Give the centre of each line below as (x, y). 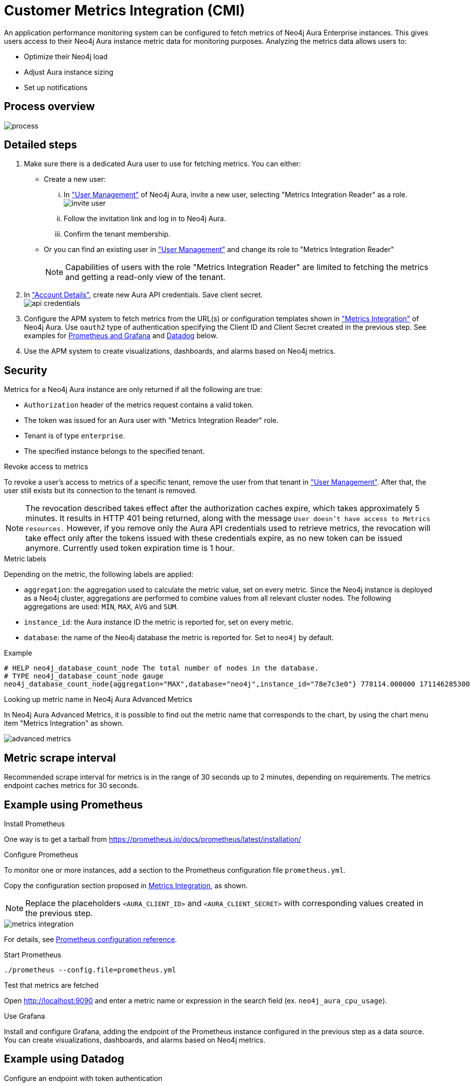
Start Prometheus (33, 954)
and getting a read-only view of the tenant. (145, 277)
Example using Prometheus (73, 805)
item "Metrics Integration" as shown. (64, 723)
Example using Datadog (64, 1059)
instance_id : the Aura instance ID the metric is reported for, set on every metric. (159, 622)
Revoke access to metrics (46, 467)
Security (26, 370)
